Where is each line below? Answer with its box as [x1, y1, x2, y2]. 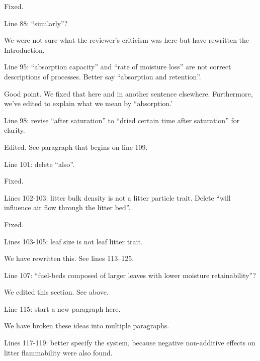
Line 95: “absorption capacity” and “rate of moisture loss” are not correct [4, 61, 231, 72]
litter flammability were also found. [4, 347, 113, 357]
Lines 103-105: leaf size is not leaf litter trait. [4, 236, 143, 246]
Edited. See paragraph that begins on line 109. [4, 141, 148, 152]
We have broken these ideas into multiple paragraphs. [4, 320, 169, 331]
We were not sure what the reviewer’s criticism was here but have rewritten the [4, 35, 249, 45]
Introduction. [4, 44, 45, 55]
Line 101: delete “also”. [4, 158, 74, 169]
